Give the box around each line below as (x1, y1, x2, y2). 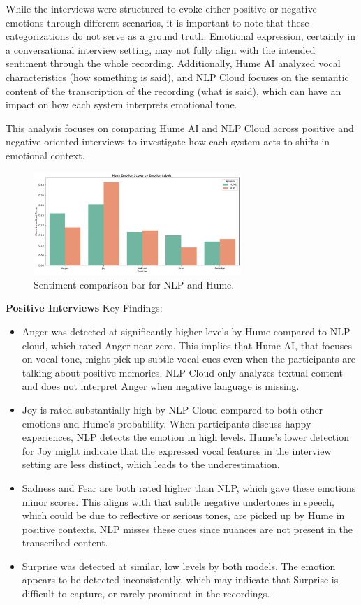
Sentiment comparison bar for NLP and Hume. (34, 277, 235, 291)
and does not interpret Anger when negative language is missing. (22, 379, 300, 393)
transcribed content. (22, 535, 108, 550)
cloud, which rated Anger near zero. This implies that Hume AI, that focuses (22, 337, 352, 352)
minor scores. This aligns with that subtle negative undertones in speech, (22, 494, 334, 509)
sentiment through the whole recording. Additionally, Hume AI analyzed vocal (6, 56, 341, 71)
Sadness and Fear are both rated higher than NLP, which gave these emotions (22, 480, 356, 495)
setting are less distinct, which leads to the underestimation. (22, 457, 280, 472)
